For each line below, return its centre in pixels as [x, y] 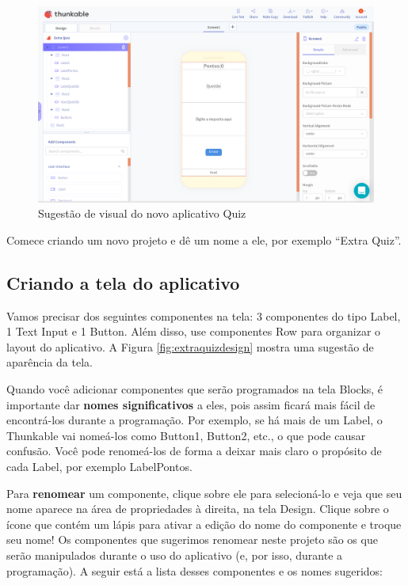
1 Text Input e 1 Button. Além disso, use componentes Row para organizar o [194, 331]
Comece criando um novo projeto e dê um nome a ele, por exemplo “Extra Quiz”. [204, 239]
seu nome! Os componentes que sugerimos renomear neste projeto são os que [192, 539]
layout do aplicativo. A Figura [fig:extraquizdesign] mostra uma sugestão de [190, 346]
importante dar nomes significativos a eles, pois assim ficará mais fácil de [191, 404]
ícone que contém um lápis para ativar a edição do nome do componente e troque [204, 524]
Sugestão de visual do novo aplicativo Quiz [142, 213]
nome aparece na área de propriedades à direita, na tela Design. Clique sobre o [198, 509]
